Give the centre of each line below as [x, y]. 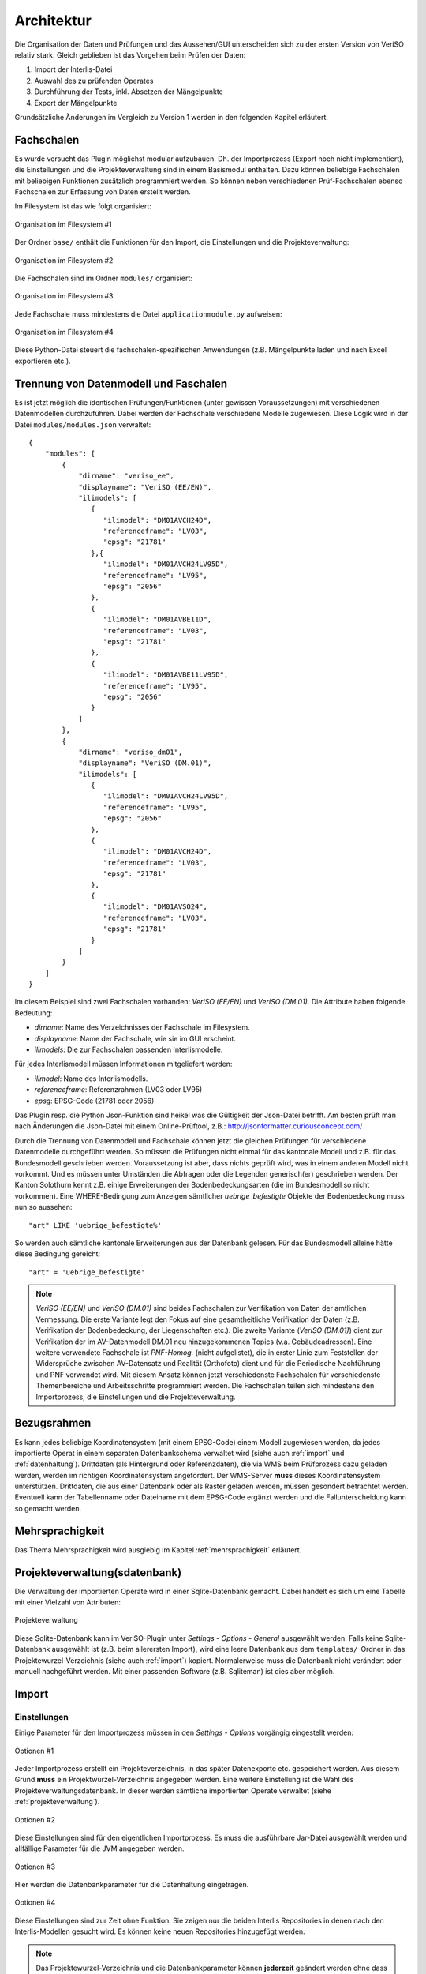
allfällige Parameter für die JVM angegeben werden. [99, 1848]
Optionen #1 [34, 1751]
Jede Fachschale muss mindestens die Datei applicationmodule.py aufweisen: [149, 314]
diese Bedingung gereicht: [58, 1254]
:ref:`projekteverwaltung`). [57, 1802]
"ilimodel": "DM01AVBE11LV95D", [166, 675]
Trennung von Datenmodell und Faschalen [121, 383]
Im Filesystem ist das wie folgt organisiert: [83, 206]
